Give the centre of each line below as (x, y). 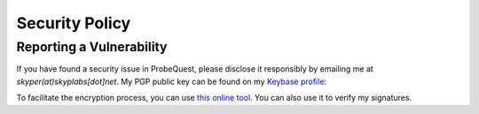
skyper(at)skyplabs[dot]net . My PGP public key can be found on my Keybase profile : (172, 81)
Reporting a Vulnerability (92, 47)
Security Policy (74, 23)
